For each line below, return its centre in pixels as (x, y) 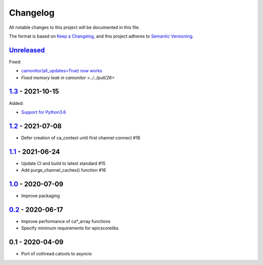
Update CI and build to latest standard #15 (63, 163)
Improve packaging (41, 196)
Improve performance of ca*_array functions (66, 221)
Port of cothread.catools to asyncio (56, 254)
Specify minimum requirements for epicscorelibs (70, 228)
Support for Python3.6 (44, 112)
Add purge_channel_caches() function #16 (64, 170)
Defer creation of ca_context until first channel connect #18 (81, 138)
